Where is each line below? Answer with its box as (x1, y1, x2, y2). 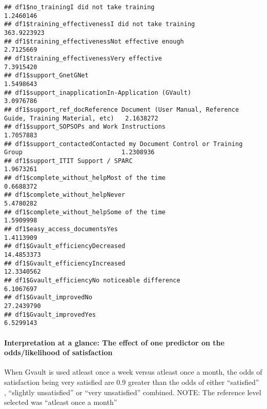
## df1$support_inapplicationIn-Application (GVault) (4, 89, 192, 96)
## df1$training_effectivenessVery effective (4, 54, 162, 62)
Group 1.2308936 (4, 149, 155, 156)
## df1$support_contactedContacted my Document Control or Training (4, 140, 243, 148)
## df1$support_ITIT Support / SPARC (4, 157, 133, 165)
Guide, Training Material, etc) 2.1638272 (4, 114, 158, 122)
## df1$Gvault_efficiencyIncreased (4, 259, 126, 267)
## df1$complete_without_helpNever (4, 191, 126, 199)
